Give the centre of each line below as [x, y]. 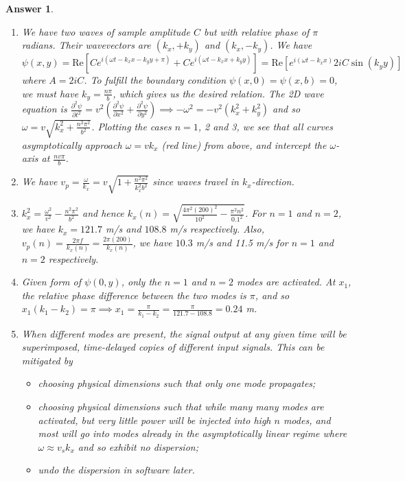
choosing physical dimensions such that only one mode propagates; [177, 383]
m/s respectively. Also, [217, 229]
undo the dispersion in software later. [116, 470]
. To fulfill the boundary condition [155, 80]
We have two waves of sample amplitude [106, 31]
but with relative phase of [256, 31]
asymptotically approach [72, 144]
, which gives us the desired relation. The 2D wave [218, 93]
